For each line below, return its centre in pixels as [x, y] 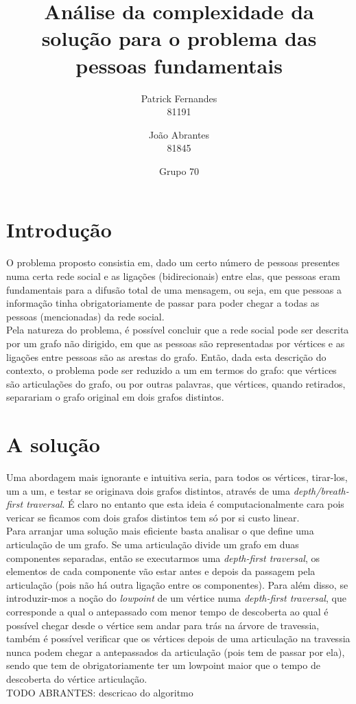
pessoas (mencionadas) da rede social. [85, 316]
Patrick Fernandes [179, 98]
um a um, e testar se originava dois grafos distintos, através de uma [149, 490]
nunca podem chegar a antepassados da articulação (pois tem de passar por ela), [176, 652]
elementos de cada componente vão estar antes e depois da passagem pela [161, 571]
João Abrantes [179, 134]
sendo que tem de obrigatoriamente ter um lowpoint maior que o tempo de [163, 665]
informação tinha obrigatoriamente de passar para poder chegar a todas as [163, 303]
